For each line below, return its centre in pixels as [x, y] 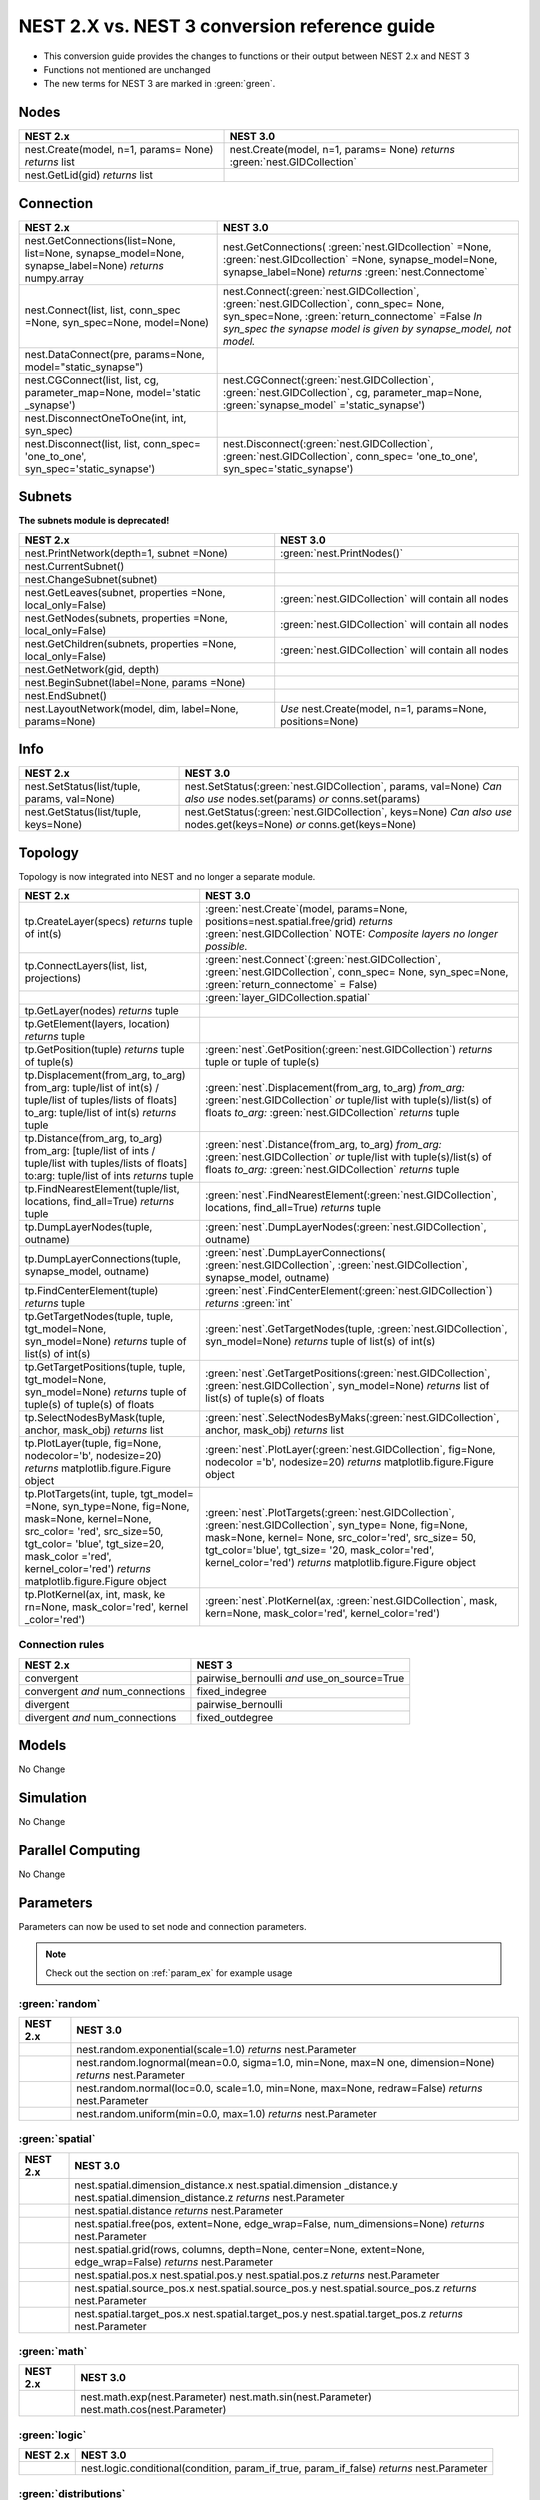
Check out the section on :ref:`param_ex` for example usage [169, 1972]
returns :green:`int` [249, 1303]
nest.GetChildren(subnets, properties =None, [130, 643]
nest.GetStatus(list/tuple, [83, 812]
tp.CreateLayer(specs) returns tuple [109, 922]
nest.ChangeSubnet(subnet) [91, 579]
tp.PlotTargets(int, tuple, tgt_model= [109, 1494]
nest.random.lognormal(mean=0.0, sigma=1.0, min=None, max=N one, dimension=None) [285, 2062]
